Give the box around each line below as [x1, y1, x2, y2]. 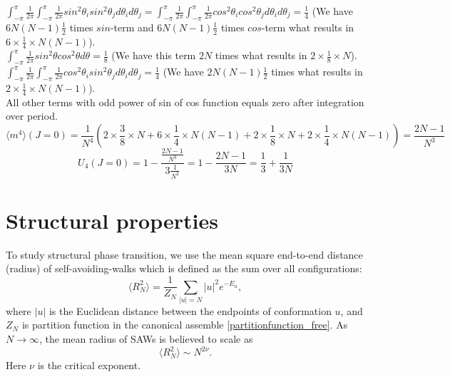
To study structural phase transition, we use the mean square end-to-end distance [6, 247, 363, 262]
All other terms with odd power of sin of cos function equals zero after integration [6, 94, 364, 109]
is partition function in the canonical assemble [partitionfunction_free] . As [21, 317, 348, 332]
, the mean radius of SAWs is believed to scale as [39, 331, 253, 346]
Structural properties [6, 205, 218, 234]
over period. [6, 108, 58, 123]
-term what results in [261, 19, 354, 34]
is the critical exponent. [37, 358, 141, 373]
